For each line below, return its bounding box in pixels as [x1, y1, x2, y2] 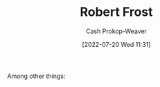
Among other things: [7, 72, 66, 80]
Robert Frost [79, 4, 154, 20]
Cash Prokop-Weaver [85, 27, 148, 35]
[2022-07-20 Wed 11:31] [82, 40, 151, 48]
